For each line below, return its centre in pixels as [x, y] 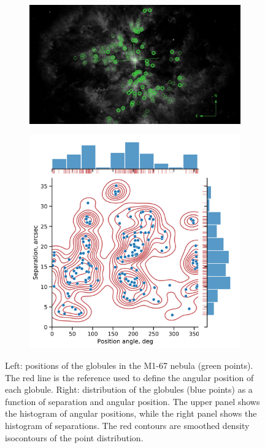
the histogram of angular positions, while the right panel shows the [131, 413]
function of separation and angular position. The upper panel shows [132, 401]
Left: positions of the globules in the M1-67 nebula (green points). [129, 365]
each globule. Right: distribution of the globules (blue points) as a [129, 389]
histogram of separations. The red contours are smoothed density [127, 426]
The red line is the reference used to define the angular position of [129, 377]
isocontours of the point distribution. [74, 437]
